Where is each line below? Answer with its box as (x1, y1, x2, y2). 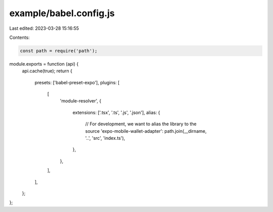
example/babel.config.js (9, 8, 115, 19)
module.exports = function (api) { (9, 61, 79, 67)
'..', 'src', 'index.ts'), (85, 135, 125, 141)
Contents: (9, 34, 30, 40)
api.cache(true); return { (22, 68, 73, 74)
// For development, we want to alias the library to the (85, 121, 197, 127)
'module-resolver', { (60, 98, 102, 104)
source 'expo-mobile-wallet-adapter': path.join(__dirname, (85, 128, 207, 134)
